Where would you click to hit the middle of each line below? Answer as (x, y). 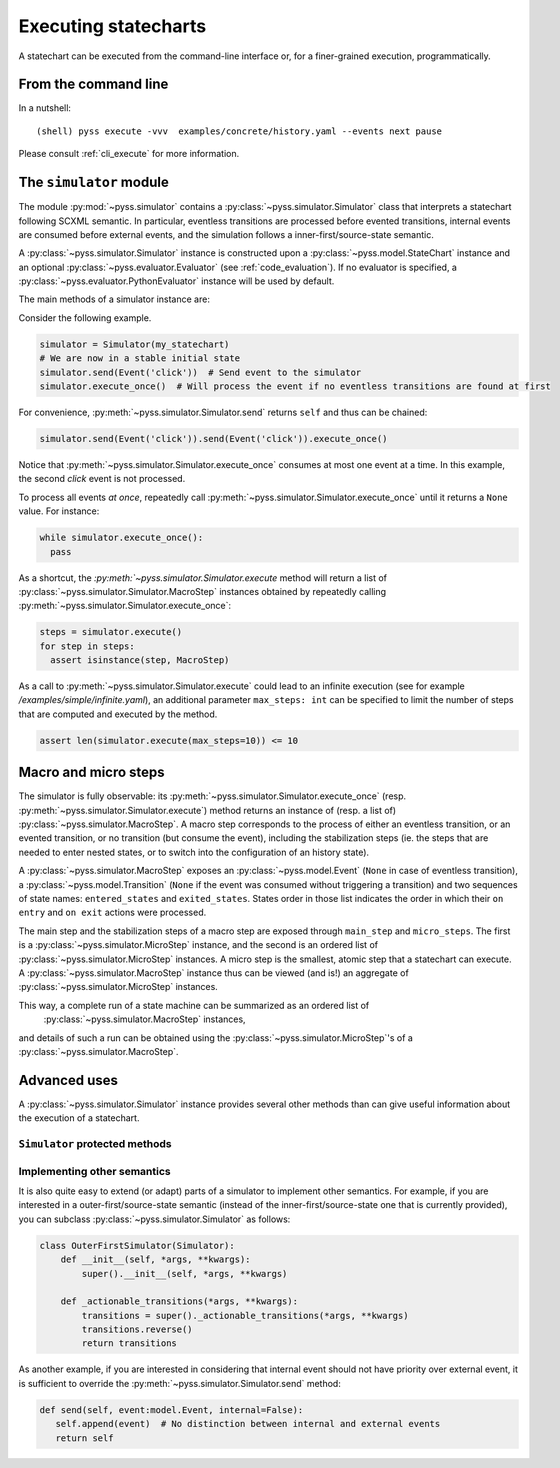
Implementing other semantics (94, 1171)
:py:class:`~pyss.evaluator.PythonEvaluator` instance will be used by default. (176, 281)
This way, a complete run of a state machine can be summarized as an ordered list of (194, 1005)
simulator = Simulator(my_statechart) (134, 344)
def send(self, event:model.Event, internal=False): (171, 1409)
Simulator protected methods (95, 1144)
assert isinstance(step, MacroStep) (140, 660)
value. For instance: (59, 511)
